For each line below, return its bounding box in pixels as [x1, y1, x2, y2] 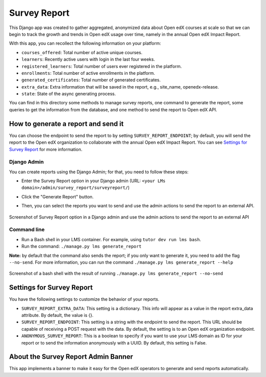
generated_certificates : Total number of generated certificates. [21, 77, 161, 83]
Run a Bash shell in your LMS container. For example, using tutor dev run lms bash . [21, 236, 201, 242]
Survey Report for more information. [9, 146, 83, 152]
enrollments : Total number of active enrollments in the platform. [21, 70, 155, 76]
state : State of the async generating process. [21, 91, 116, 97]
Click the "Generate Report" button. [21, 193, 94, 199]
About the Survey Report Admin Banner [9, 352, 133, 361]
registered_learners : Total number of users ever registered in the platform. [21, 63, 182, 69]
